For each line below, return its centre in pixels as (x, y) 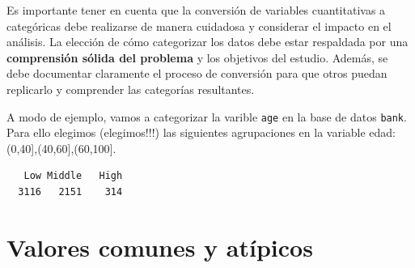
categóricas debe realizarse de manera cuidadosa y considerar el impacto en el (199, 26)
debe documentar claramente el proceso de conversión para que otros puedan (197, 73)
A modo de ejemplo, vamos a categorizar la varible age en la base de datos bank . (207, 116)
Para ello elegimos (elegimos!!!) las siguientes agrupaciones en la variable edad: (201, 132)
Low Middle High (73, 176)
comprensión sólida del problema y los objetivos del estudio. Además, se (197, 57)
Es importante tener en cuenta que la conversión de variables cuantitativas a (196, 10)
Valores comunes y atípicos (160, 247)
